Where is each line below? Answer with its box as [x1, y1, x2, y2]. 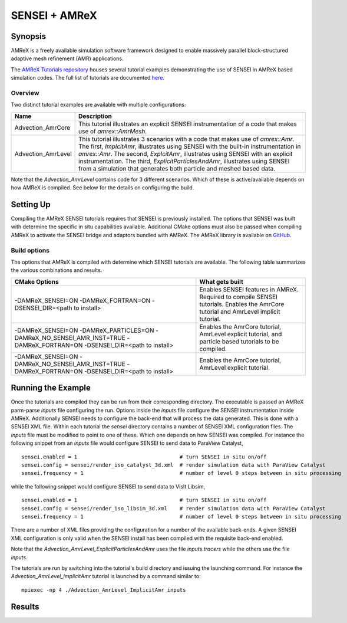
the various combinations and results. [11, 267, 103, 274]
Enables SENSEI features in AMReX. [199, 285, 299, 293]
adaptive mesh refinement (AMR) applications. [11, 55, 124, 62]
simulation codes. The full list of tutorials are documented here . [11, 74, 165, 81]
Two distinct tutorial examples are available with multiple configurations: [11, 101, 186, 109]
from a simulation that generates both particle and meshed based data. [78, 164, 276, 172]
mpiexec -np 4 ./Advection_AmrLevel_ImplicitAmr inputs [21, 586, 186, 593]
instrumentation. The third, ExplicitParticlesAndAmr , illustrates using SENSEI [78, 157, 290, 165]
